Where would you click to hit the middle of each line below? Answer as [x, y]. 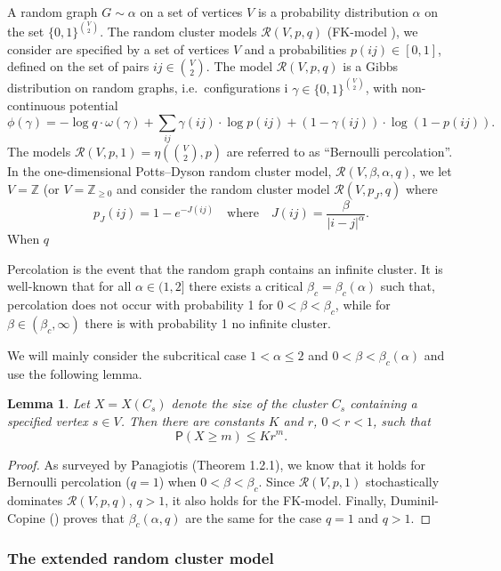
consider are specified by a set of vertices [118, 48]
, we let [432, 171]
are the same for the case [254, 517]
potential [94, 105]
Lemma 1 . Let [48, 403]
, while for [363, 305]
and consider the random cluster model [223, 188]
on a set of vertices [191, 12]
